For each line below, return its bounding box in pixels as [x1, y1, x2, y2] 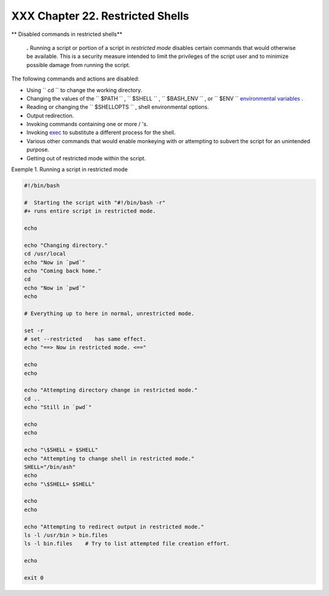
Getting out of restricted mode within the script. [26, 154, 146, 161]
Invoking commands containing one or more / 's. [26, 121, 149, 128]
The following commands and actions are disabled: [11, 75, 140, 82]
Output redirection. [26, 112, 74, 119]
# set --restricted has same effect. [24, 336, 146, 342]
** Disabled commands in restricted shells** [11, 30, 123, 38]
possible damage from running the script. [26, 61, 130, 68]
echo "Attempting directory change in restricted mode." [24, 387, 198, 394]
